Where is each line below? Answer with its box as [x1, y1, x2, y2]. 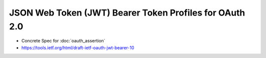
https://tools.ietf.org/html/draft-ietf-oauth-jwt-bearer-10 [21, 44, 134, 51]
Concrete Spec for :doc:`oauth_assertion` [21, 38, 105, 44]
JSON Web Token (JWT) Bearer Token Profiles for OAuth [9, 7, 245, 18]
